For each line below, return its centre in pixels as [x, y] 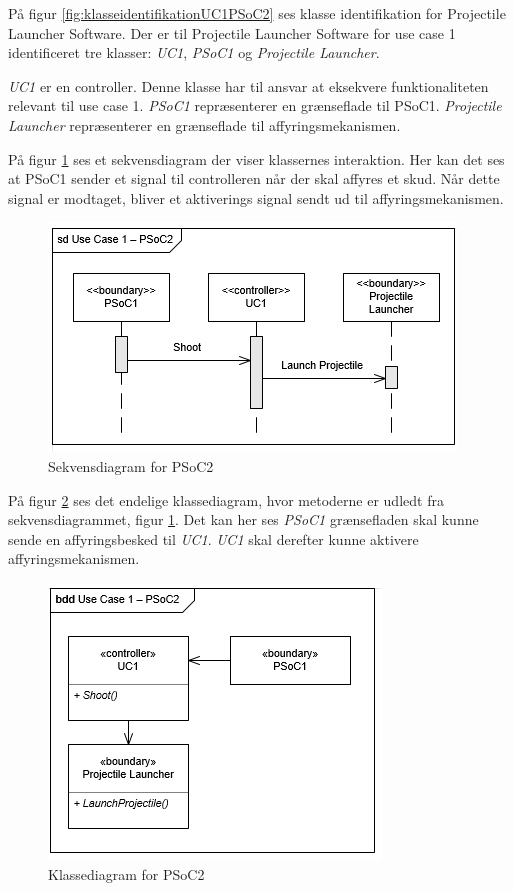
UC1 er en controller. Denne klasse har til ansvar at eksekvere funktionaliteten [248, 85]
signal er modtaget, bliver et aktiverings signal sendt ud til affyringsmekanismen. [256, 197]
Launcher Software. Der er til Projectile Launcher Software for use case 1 [232, 32]
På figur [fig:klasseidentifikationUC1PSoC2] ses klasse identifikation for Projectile [257, 13]
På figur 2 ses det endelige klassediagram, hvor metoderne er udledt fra [226, 499]
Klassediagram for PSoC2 [126, 873]
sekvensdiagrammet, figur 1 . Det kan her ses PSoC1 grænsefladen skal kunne [243, 519]
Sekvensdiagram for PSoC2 [131, 465]
